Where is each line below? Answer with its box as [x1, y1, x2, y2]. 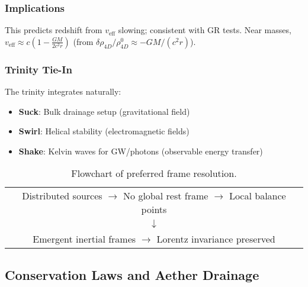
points [141, 202, 167, 217]
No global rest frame [123, 189, 208, 203]
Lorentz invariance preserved [156, 232, 275, 246]
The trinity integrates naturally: [5, 85, 121, 98]
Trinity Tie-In [5, 62, 72, 76]
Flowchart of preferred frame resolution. [71, 166, 237, 180]
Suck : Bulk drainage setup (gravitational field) [18, 105, 190, 117]
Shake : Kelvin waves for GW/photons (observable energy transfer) [18, 144, 263, 157]
